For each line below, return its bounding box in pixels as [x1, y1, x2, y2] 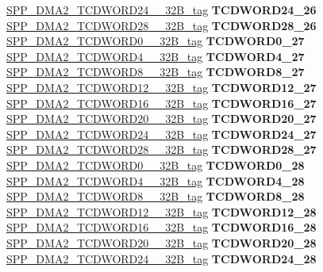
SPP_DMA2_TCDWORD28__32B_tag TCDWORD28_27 [6, 141, 317, 158]
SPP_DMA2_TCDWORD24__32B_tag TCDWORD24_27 [6, 125, 317, 142]
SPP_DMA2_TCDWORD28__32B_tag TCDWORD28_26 [6, 17, 317, 33]
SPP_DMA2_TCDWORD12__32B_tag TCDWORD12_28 [6, 203, 317, 220]
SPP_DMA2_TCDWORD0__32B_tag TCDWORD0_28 [6, 156, 305, 173]
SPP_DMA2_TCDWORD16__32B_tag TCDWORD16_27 [6, 94, 317, 111]
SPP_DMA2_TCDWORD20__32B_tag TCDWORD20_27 [6, 110, 317, 127]
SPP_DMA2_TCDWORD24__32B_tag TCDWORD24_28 [6, 250, 317, 266]
